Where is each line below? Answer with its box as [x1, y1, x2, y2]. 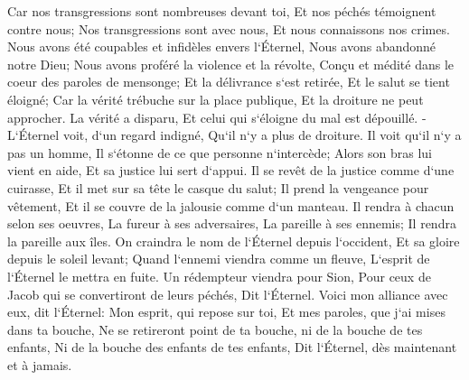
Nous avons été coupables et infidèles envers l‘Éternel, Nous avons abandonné [7, 37, 436, 56]
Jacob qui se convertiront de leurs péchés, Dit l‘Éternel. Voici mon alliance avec [7, 284, 448, 303]
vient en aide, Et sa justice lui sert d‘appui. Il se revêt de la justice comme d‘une [7, 161, 455, 180]
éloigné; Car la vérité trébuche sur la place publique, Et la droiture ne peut [7, 89, 424, 108]
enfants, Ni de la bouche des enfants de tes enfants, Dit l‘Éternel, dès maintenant [7, 338, 457, 357]
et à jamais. [7, 355, 72, 374]
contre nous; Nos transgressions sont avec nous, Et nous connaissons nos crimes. [7, 19, 450, 38]
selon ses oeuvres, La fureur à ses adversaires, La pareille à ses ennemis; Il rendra [7, 214, 456, 233]
